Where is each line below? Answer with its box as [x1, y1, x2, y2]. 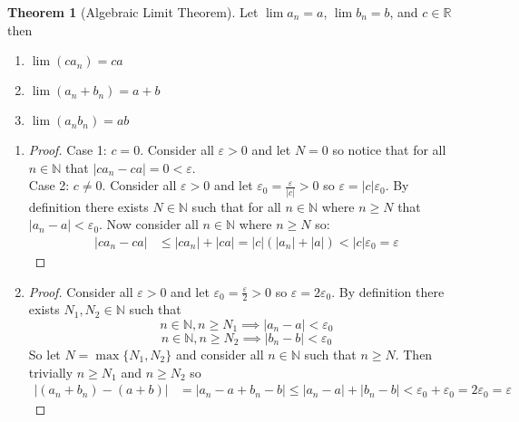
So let [28, 344, 61, 363]
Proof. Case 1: [28, 140, 107, 159]
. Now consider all [99, 215, 199, 234]
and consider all [175, 344, 264, 363]
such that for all [191, 197, 281, 216]
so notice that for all [332, 140, 446, 159]
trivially [28, 362, 73, 381]
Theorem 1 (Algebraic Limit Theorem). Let [7, 3, 259, 21]
